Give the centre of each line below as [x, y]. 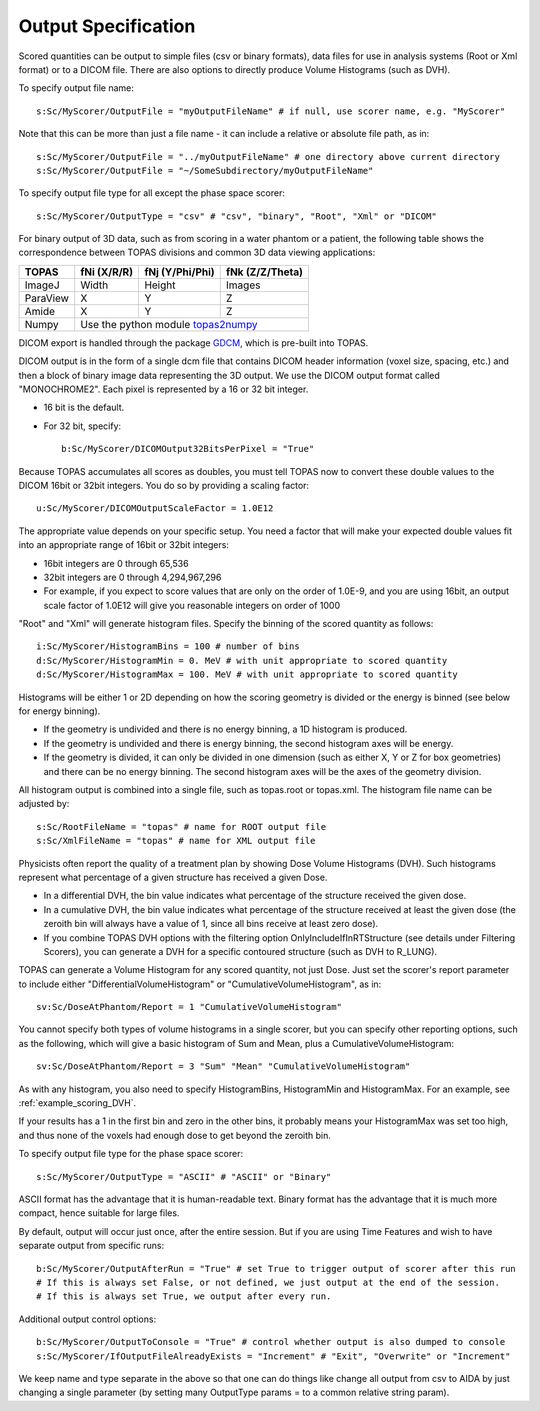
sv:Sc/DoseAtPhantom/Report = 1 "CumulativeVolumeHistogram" [189, 1007]
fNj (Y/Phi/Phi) [179, 272]
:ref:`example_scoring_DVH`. [77, 1103]
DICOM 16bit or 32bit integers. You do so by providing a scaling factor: [164, 485]
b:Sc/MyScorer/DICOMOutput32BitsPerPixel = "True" [188, 449]
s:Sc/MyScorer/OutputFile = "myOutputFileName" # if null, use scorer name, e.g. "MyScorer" [271, 111]
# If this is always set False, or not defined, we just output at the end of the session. [268, 1282]
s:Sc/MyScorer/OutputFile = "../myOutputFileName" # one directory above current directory [268, 156]
